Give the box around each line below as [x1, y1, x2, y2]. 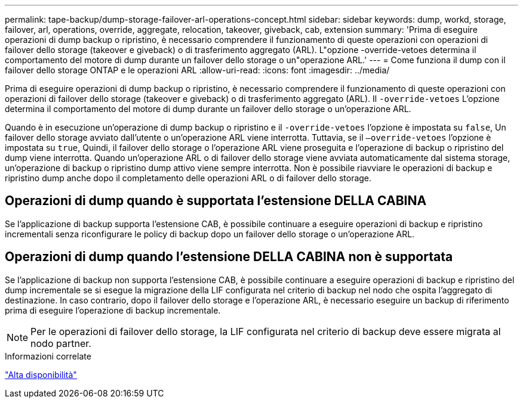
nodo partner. [30, 337, 91, 349]
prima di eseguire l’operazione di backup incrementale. [5, 305, 221, 315]
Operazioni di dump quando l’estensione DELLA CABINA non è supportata [5, 249, 453, 265]
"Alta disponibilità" [5, 369, 77, 380]
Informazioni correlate [5, 351, 91, 361]
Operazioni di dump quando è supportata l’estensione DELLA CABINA [5, 193, 427, 209]
